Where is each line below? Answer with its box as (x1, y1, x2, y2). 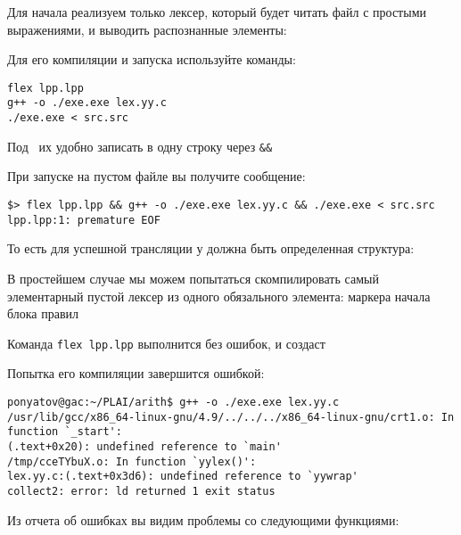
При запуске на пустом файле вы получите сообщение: (7, 167, 306, 185)
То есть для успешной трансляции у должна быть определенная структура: (7, 239, 415, 258)
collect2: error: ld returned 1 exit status (7, 484, 276, 498)
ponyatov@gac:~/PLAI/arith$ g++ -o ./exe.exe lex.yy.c (7, 395, 340, 408)
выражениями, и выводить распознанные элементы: (7, 20, 287, 38)
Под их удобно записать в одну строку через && (7, 136, 273, 155)
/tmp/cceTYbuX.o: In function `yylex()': (7, 455, 257, 468)
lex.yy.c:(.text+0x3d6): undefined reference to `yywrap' (7, 470, 358, 483)
